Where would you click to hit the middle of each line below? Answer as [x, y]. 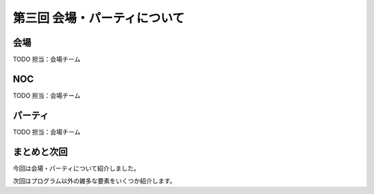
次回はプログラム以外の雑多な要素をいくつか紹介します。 [95, 181]
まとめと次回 [40, 151]
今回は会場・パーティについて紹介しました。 [76, 168]
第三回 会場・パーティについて [99, 18]
